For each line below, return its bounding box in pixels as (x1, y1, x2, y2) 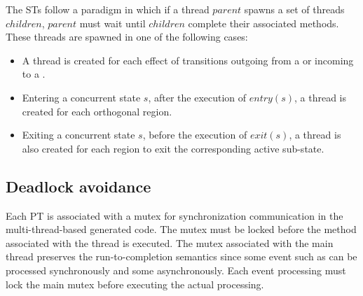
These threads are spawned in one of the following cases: (6, 29, 248, 44)
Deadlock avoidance (6, 175, 151, 197)
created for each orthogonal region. (22, 104, 172, 118)
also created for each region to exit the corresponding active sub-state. (22, 141, 324, 155)
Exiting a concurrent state (22, 127, 135, 142)
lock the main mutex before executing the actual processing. (6, 276, 264, 291)
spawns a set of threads (244, 2, 345, 16)
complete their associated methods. (188, 15, 339, 30)
